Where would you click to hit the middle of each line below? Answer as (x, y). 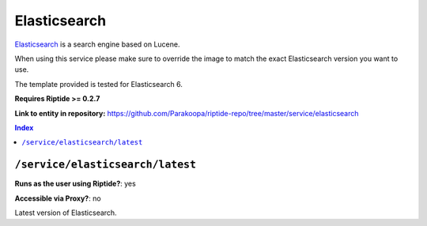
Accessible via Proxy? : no (58, 198)
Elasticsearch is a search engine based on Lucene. (97, 44)
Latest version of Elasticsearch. (66, 213)
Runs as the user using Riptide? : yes (75, 184)
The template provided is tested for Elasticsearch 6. (99, 84)
